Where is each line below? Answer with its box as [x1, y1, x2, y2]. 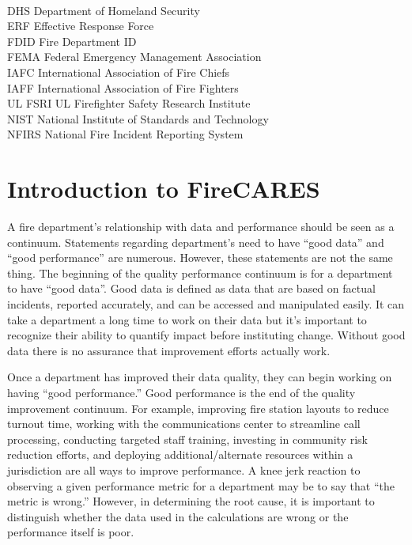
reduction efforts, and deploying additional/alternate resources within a [7, 446, 353, 463]
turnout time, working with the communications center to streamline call [7, 415, 361, 432]
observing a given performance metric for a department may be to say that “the [7, 477, 395, 494]
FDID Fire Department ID [7, 32, 137, 49]
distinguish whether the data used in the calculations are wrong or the [7, 508, 349, 524]
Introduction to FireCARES [7, 172, 320, 205]
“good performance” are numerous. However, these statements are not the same [7, 249, 393, 266]
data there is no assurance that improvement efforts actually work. [7, 342, 331, 358]
